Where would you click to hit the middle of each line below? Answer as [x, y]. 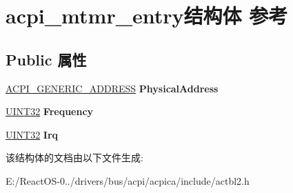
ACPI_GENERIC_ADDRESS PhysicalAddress [112, 88]
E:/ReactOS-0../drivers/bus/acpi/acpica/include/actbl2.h [128, 180]
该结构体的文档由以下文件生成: [74, 158]
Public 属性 [46, 59]
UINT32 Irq [32, 134]
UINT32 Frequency [50, 111]
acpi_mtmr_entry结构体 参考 [147, 16]
